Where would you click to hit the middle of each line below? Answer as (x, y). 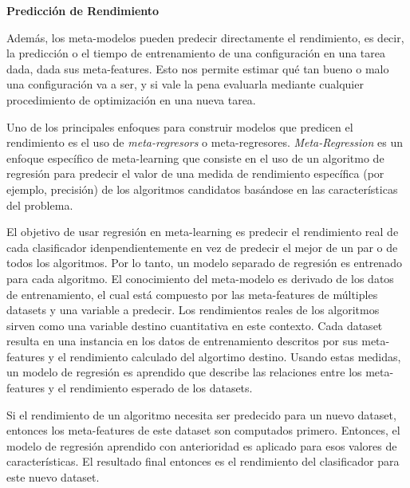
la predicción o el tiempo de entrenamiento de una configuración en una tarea (196, 53)
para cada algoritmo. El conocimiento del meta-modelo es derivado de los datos (200, 278)
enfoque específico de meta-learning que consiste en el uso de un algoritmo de (195, 157)
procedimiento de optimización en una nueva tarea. (131, 99)
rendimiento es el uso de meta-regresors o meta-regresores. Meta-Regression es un (205, 142)
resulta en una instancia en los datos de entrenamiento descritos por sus (182, 341)
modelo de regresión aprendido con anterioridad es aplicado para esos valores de (202, 445)
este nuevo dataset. (53, 477)
